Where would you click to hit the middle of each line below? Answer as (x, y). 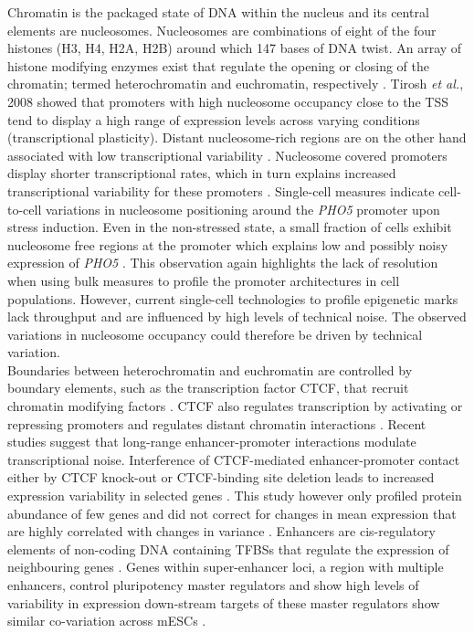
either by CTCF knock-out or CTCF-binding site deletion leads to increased (221, 477)
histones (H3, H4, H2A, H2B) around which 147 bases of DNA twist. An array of (235, 48)
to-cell (25, 209)
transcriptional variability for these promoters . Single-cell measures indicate (221, 190)
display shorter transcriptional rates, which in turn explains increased (202, 173)
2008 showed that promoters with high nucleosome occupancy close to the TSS (228, 101)
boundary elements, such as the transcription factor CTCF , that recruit (208, 388)
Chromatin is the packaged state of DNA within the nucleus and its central (218, 12)
